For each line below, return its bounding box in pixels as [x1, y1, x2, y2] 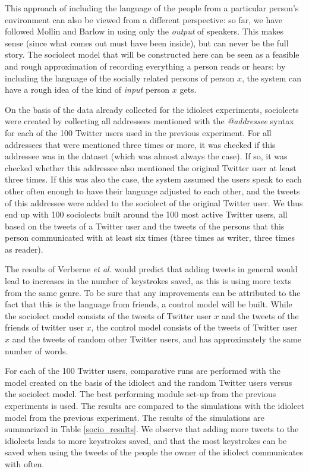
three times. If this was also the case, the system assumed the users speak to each [5, 173, 302, 185]
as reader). [5, 243, 43, 255]
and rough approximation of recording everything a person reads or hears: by [5, 59, 286, 72]
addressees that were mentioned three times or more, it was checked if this [5, 138, 276, 150]
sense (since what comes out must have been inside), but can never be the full [5, 36, 289, 49]
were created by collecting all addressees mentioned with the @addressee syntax [5, 115, 294, 127]
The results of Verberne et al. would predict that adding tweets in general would [5, 263, 298, 275]
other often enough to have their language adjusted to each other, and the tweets [5, 184, 300, 197]
